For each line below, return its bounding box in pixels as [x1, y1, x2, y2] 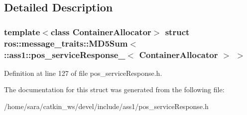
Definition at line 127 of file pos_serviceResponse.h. [4, 67, 162, 78]
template [4, 25, 40, 38]
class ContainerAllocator [50, 25, 151, 38]
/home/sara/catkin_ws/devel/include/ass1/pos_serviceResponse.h [4, 101, 209, 112]
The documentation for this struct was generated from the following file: [4, 84, 225, 95]
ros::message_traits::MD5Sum [4, 37, 128, 49]
